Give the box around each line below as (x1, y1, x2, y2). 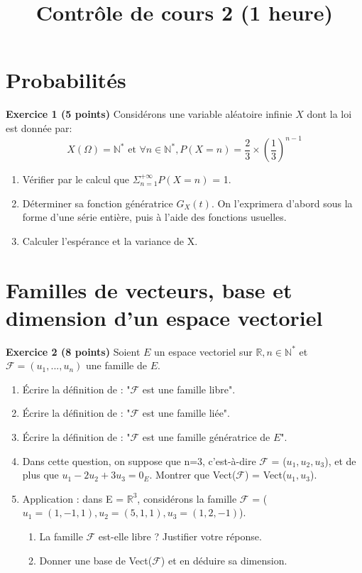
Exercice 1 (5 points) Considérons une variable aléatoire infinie (6, 107, 292, 121)
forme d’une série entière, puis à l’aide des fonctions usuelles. (22, 209, 287, 224)
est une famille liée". (142, 405, 230, 420)
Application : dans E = (22, 491, 124, 506)
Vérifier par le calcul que (22, 172, 130, 186)
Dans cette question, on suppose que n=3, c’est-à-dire (22, 453, 256, 468)
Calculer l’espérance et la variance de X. (22, 233, 198, 248)
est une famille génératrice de (142, 430, 270, 444)
